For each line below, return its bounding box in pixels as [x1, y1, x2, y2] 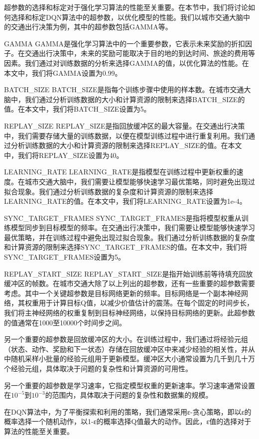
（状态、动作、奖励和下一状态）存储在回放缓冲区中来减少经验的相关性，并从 [4, 343, 255, 354]
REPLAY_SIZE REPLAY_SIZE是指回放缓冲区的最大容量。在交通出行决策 [4, 120, 245, 131]
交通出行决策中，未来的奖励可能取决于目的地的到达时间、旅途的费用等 [24, 48, 255, 58]
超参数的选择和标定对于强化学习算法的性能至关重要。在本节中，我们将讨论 [4, 2, 248, 12]
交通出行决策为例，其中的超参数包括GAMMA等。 [10, 21, 172, 32]
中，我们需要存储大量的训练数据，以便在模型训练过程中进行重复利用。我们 [4, 130, 248, 141]
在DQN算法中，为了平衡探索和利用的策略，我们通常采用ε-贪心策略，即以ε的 [4, 406, 252, 417]
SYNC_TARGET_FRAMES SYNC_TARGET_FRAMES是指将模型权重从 [4, 212, 242, 223]
